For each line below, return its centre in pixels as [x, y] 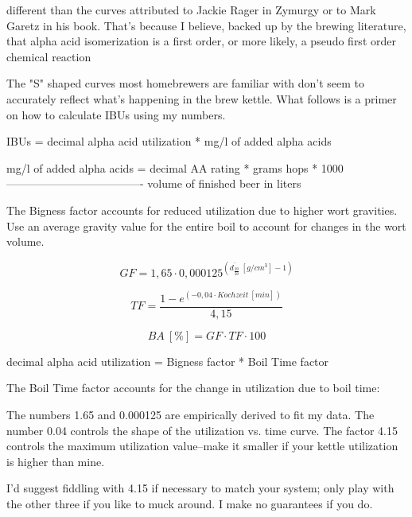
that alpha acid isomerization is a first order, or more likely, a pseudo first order [201, 41]
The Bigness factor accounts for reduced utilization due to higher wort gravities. [202, 210]
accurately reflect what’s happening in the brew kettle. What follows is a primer [202, 98]
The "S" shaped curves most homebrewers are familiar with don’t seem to [186, 83]
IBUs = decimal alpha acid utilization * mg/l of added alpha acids [169, 141]
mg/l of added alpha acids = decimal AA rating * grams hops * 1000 [175, 167]
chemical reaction [49, 56]
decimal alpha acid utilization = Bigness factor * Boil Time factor [168, 361]
